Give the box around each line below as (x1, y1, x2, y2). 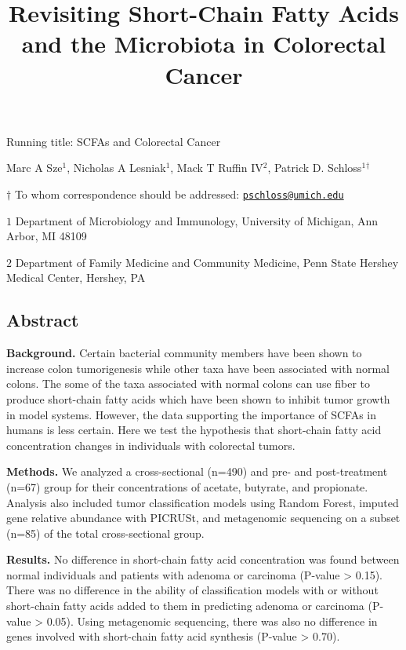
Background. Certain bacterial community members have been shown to (6, 345, 362, 361)
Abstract (6, 308, 79, 332)
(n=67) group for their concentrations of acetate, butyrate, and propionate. (6, 478, 368, 495)
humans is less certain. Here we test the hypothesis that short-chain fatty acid (6, 422, 382, 438)
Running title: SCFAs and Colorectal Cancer (6, 133, 221, 149)
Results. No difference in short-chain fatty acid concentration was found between (6, 551, 400, 568)
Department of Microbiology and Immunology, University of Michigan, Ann (15, 212, 379, 228)
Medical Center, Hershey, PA (6, 269, 146, 286)
